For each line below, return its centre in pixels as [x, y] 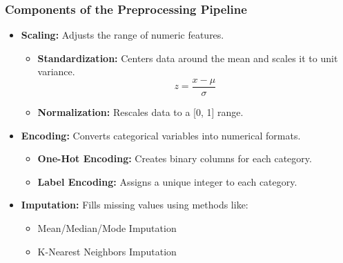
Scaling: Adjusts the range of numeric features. [122, 35]
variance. [56, 71]
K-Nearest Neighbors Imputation [107, 251]
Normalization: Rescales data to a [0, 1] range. [140, 112]
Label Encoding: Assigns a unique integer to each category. [167, 181]
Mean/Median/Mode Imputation [107, 228]
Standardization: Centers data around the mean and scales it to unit [188, 58]
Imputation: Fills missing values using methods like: [135, 205]
